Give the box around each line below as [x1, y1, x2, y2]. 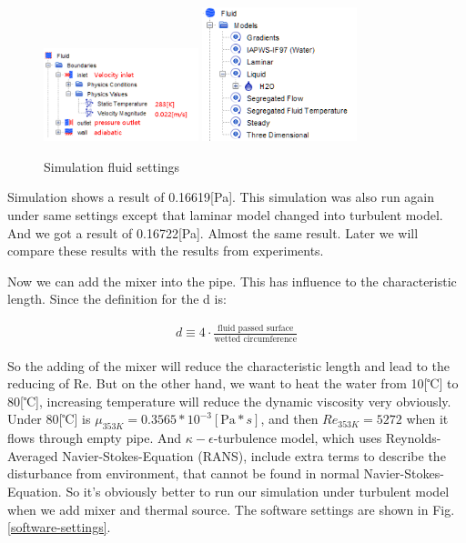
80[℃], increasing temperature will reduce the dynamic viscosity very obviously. [7, 391, 451, 410]
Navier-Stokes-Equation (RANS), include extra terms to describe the [62, 446, 446, 465]
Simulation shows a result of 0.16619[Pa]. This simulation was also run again [7, 187, 435, 206]
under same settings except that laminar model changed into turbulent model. [7, 206, 443, 225]
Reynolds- [385, 428, 441, 447]
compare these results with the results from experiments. [7, 241, 324, 260]
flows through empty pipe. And [7, 428, 182, 447]
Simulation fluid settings [44, 156, 180, 176]
